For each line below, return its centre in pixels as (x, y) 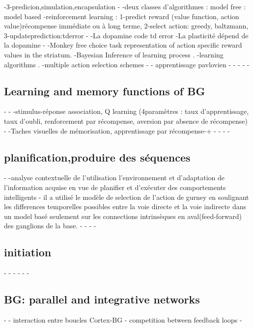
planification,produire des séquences (97, 157)
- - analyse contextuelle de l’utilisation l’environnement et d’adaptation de (114, 178)
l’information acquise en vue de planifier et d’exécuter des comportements (115, 187)
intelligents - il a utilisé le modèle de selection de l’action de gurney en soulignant (126, 197)
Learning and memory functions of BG (105, 91)
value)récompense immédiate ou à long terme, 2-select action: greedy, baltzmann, (126, 26)
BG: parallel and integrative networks (102, 299)
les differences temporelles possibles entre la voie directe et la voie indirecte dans (125, 206)
